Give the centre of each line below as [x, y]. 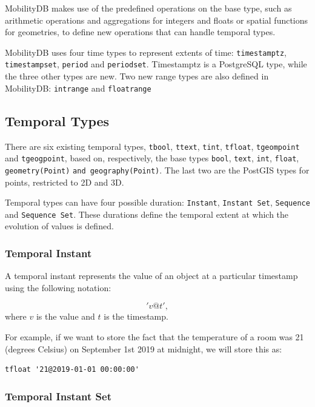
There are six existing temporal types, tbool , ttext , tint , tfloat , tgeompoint [152, 146]
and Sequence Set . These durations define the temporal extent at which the [147, 214]
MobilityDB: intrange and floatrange [78, 88]
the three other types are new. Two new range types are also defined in [137, 76]
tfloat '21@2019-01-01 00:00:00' [72, 370]
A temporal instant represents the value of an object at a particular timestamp [151, 276]
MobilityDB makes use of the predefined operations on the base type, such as [148, 8]
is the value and [65, 316]
